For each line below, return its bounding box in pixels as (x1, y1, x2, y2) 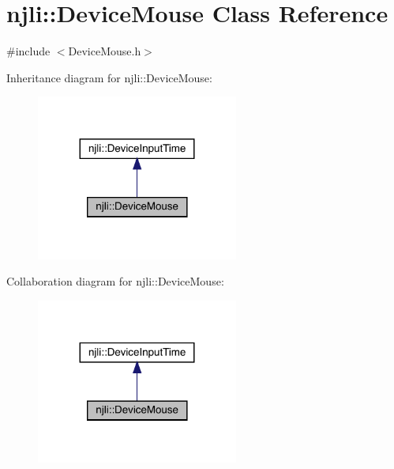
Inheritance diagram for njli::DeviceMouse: (6, 69, 212, 85)
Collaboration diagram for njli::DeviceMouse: (6, 273, 224, 289)
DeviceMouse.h (68, 43, 141, 59)
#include (6, 43, 51, 59)
